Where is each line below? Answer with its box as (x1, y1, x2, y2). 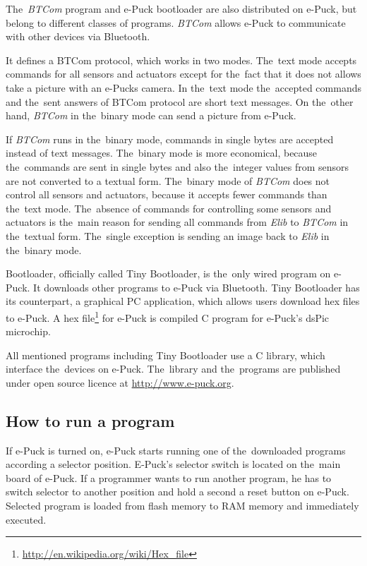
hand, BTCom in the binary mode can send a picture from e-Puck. (6, 108, 296, 123)
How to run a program (6, 409, 175, 431)
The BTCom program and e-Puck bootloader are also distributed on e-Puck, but (6, 1, 357, 16)
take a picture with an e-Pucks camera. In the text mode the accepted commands (6, 80, 361, 95)
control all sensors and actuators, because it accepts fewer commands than (6, 187, 327, 202)
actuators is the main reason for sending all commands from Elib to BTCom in (6, 215, 349, 229)
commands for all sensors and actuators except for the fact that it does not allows (6, 66, 361, 81)
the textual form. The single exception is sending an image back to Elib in (6, 228, 330, 243)
